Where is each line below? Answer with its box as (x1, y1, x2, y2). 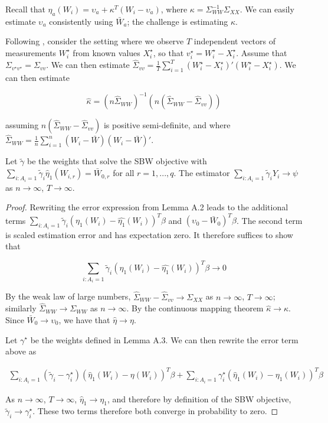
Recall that (5, 3, 45, 15)
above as (5, 345, 37, 357)
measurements (5, 46, 57, 58)
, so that (153, 46, 184, 58)
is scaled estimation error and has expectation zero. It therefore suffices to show (5, 228, 293, 240)
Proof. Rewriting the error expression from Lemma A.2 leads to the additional (5, 201, 288, 213)
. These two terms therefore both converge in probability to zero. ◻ (32, 405, 278, 417)
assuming (5, 119, 39, 131)
